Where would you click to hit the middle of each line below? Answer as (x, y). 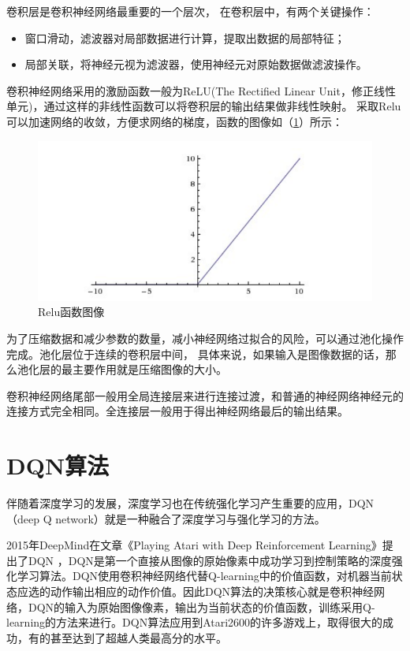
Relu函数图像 (71, 312)
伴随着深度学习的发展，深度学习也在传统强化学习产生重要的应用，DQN (190, 503)
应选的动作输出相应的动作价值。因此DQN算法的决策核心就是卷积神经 (196, 591)
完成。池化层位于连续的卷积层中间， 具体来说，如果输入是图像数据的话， (196, 353)
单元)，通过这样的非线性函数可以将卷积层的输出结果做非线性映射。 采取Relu (204, 106)
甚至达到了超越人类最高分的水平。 (138, 637)
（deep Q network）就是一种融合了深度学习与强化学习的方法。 (166, 518)
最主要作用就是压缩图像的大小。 (144, 369)
